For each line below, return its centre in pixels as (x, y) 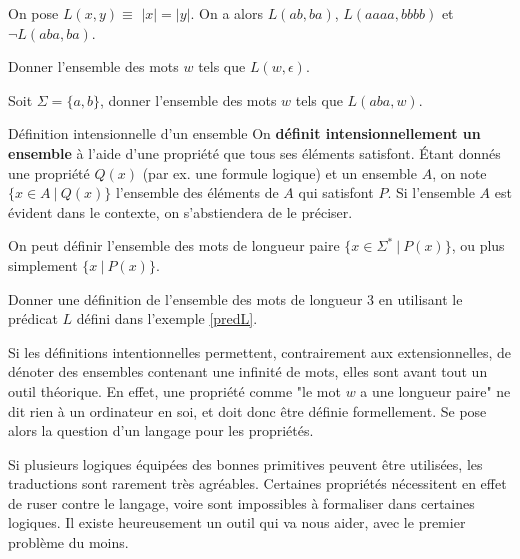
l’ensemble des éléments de (197, 192)
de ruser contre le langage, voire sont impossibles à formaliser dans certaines (241, 502)
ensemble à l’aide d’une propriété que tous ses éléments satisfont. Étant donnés (254, 152)
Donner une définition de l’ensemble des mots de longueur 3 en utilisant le (235, 298)
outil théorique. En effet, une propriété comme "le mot (174, 390)
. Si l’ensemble (431, 192)
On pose (33, 13)
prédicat (33, 318)
